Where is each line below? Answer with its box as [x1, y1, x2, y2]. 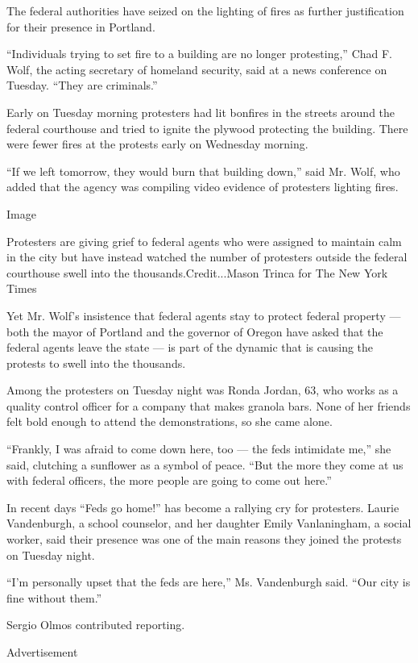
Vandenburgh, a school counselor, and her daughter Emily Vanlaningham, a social [6, 515, 412, 532]
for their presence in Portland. [6, 18, 155, 35]
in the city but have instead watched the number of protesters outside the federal [6, 248, 408, 265]
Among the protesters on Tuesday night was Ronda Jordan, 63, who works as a [6, 382, 399, 398]
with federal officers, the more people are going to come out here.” [6, 472, 332, 489]
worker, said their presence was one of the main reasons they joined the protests [6, 531, 402, 548]
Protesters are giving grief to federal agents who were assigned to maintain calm [6, 232, 402, 249]
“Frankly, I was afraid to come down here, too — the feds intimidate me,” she [6, 440, 391, 457]
